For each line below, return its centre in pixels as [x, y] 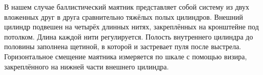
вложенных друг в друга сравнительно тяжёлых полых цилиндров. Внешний [124, 16]
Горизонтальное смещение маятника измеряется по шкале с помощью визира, [126, 56]
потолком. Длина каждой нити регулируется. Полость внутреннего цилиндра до [129, 36]
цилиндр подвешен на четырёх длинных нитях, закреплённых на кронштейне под [131, 27]
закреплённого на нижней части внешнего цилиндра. [87, 66]
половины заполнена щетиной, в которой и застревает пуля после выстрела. [123, 46]
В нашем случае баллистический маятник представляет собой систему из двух [127, 7]
